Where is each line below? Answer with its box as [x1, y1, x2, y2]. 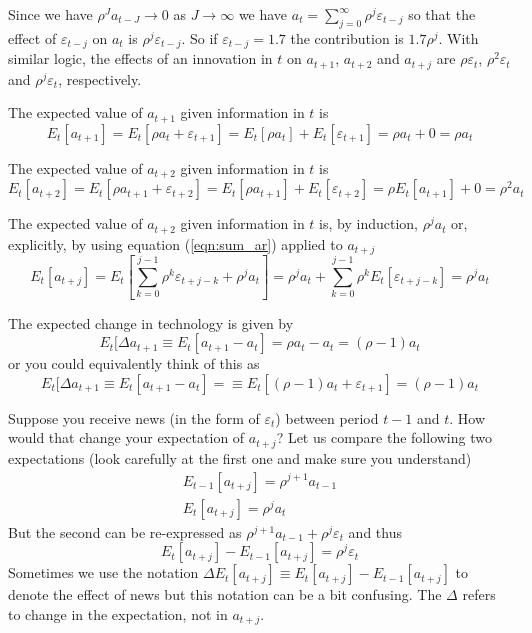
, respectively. [58, 68, 142, 89]
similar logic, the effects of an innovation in [8, 48, 273, 69]
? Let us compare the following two [276, 427, 492, 448]
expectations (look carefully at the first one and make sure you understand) [8, 447, 472, 468]
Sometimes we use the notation [8, 562, 199, 583]
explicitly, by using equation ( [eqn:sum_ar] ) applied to [8, 233, 343, 254]
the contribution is [290, 27, 404, 48]
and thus [348, 521, 402, 542]
